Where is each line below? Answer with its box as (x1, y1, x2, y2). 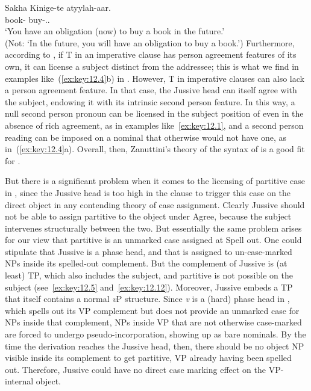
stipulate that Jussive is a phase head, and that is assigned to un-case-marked (5, 245, 292, 257)
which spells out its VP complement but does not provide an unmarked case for (5, 304, 300, 316)
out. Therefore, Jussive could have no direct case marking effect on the (5, 363, 266, 375)
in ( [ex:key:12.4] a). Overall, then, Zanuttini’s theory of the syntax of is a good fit (5, 143, 305, 155)
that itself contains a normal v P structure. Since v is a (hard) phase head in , (5, 292, 290, 305)
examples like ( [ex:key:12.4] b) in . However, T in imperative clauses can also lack (5, 72, 304, 84)
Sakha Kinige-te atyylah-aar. (5, 1, 111, 13)
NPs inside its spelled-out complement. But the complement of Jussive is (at (5, 257, 287, 269)
